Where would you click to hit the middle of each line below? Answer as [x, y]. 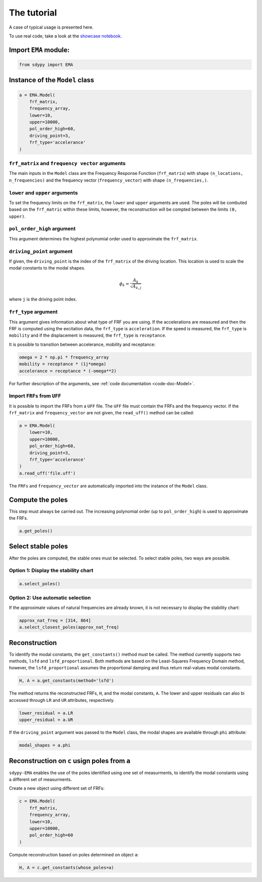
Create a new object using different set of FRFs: [57, 788]
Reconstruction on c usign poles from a [70, 761]
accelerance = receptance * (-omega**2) [68, 371]
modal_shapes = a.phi [45, 745]
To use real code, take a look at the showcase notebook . [65, 36]
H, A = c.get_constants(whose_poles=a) [66, 867]
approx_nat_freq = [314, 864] [55, 620]
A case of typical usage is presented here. [51, 27]
